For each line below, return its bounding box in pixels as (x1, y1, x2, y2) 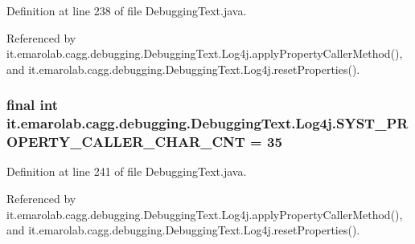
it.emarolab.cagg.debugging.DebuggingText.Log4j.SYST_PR (6, 113, 409, 133)
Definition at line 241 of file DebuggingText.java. (6, 163, 247, 180)
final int (6, 95, 58, 115)
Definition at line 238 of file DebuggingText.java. (6, 2, 247, 18)
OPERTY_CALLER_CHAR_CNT (6, 132, 245, 152)
